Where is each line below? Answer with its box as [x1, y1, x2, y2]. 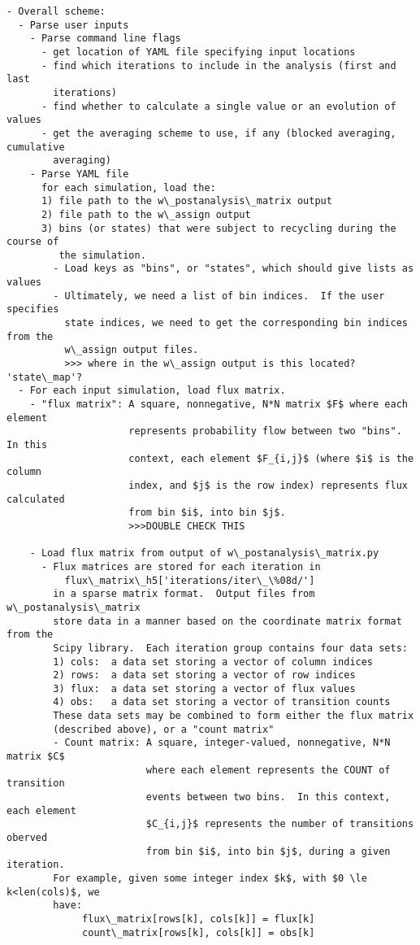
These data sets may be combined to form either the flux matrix [53, 710, 414, 722]
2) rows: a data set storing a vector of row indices [53, 669, 356, 682]
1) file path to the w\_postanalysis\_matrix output [41, 195, 332, 207]
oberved [6, 832, 48, 844]
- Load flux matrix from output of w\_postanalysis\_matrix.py [29, 547, 379, 560]
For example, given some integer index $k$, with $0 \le [53, 873, 367, 884]
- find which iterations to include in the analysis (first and [41, 59, 396, 72]
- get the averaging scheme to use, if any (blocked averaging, [41, 127, 396, 139]
